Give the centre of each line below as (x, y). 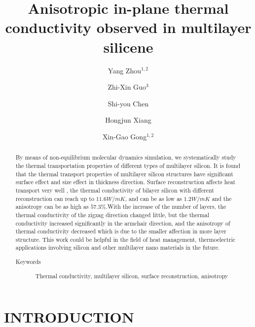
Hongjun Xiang (128, 120)
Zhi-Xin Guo (127, 87)
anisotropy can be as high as (52, 207)
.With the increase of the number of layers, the (166, 207)
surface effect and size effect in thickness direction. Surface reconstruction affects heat (126, 182)
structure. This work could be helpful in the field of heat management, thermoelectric (126, 239)
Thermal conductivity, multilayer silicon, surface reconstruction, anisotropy (132, 276)
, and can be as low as (153, 198)
